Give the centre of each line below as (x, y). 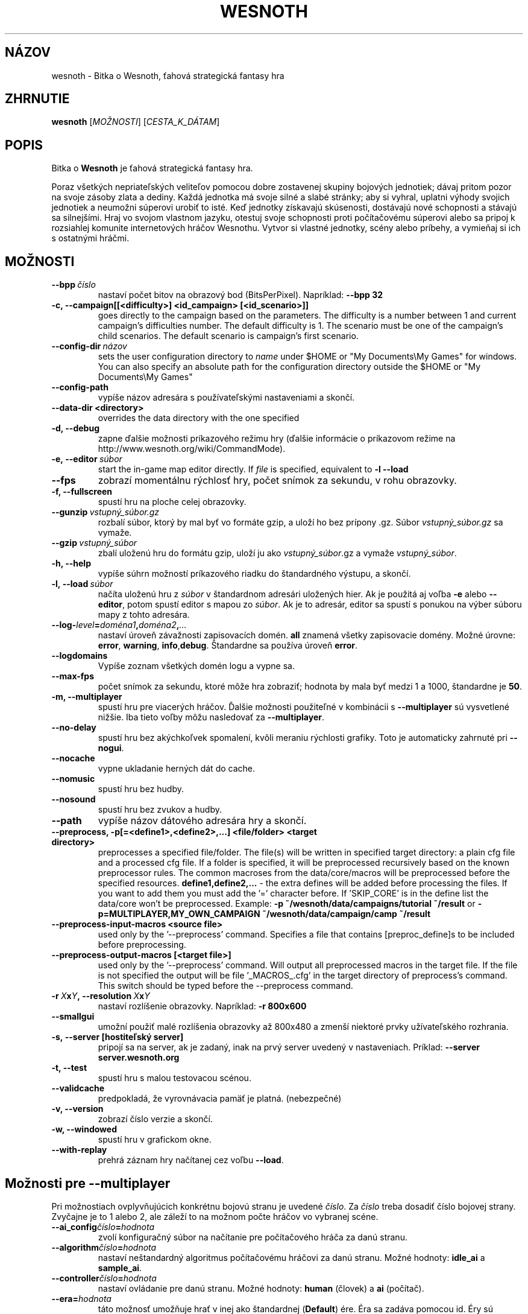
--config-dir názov (89, 346)
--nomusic (73, 779)
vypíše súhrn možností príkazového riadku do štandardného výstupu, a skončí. (254, 574)
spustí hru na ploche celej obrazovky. (172, 502)
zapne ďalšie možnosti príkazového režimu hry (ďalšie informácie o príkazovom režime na (277, 439)
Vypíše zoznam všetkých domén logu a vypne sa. (196, 666)
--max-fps (73, 676)
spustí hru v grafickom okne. (155, 1140)
